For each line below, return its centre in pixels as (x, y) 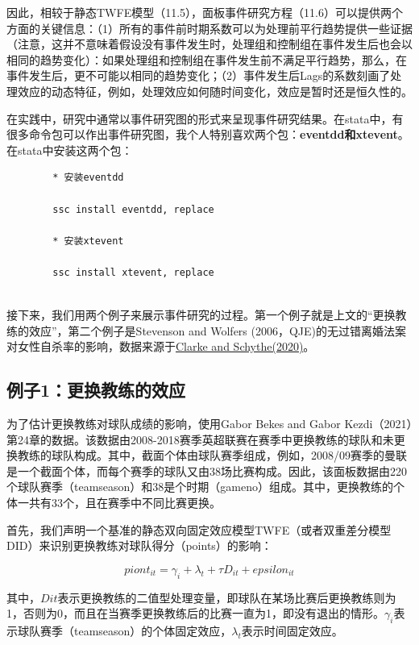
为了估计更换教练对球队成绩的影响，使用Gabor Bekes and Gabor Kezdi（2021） (209, 424)
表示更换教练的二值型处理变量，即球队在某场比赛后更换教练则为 (227, 597)
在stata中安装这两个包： (70, 150)
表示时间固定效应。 (292, 631)
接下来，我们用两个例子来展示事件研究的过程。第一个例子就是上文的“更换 (201, 315)
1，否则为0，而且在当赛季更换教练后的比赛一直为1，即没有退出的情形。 (195, 613)
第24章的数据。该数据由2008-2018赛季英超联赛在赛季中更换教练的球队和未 (200, 439)
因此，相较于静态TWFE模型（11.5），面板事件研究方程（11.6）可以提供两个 (205, 12)
